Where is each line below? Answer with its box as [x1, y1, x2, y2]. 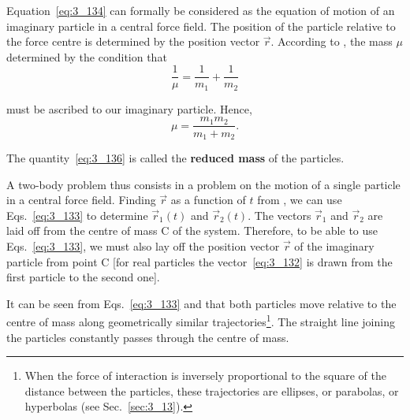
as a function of [170, 191, 246, 208]
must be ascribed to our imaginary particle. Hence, [6, 100, 252, 117]
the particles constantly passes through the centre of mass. [6, 329, 289, 345]
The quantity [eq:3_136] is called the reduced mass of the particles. [6, 150, 345, 165]
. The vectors [248, 206, 311, 223]
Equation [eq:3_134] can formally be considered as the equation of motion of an [6, 2, 395, 18]
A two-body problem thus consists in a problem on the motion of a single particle [6, 176, 401, 192]
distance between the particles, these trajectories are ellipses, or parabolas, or [24, 382, 399, 399]
